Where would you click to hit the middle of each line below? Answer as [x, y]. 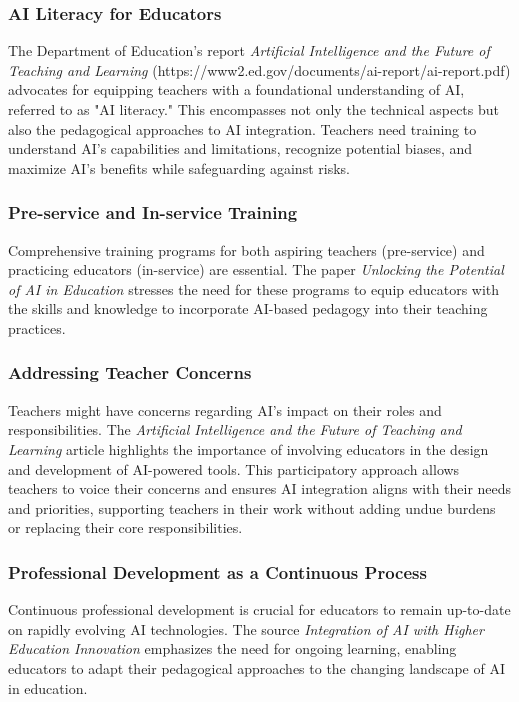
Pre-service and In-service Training [153, 212]
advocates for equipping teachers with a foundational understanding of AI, [236, 89]
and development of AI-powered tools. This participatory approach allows [234, 468]
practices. [37, 327]
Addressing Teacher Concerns [130, 372]
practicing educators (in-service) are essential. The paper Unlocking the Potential [256, 269]
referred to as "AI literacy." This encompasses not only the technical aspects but [254, 109]
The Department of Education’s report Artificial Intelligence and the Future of [249, 50]
